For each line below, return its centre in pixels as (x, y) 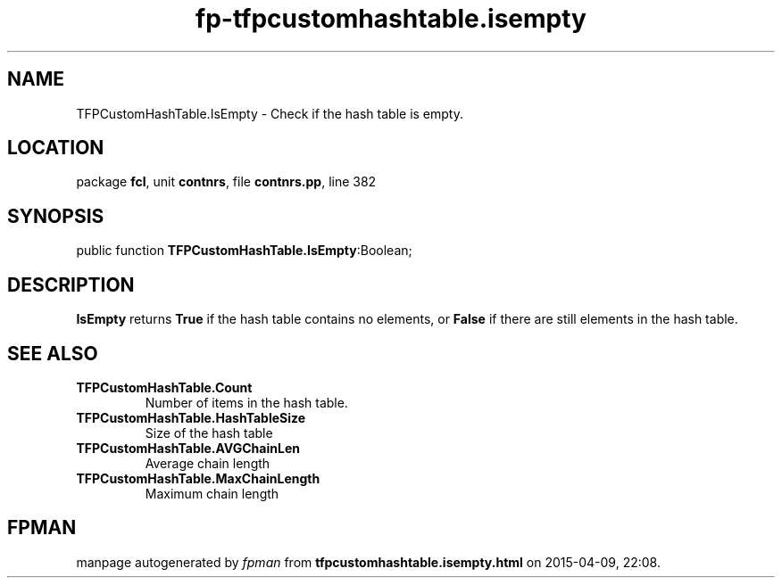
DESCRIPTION (71, 284)
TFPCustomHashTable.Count (164, 387)
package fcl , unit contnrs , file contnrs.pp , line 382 (226, 182)
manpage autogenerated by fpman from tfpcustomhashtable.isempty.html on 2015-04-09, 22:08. (368, 562)
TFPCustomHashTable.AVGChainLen (188, 448)
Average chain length (208, 463)
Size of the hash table (209, 433)
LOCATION (56, 148)
